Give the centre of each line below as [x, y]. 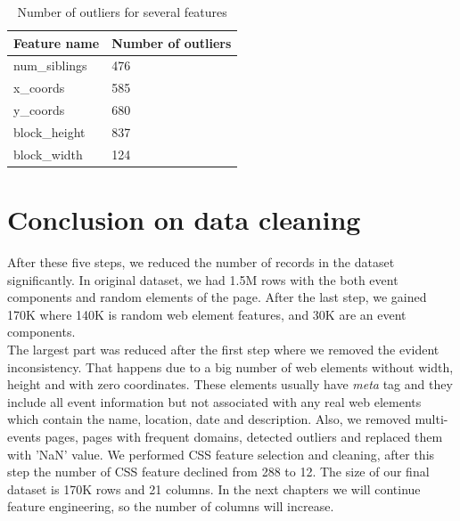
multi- [431, 419]
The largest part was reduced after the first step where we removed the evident [223, 349]
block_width [48, 154]
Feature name [57, 42]
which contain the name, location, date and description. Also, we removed [209, 419]
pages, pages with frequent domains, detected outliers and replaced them [244, 436]
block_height [49, 131]
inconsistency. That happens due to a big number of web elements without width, [230, 366]
